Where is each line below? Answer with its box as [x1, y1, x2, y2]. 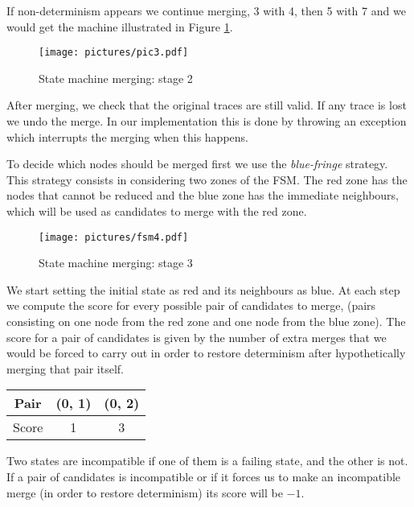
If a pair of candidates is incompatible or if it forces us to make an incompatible [6, 468, 401, 484]
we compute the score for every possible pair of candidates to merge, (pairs [6, 297, 376, 314]
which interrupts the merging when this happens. [6, 128, 248, 145]
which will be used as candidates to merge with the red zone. [6, 203, 307, 219]
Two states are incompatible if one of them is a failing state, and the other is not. [6, 452, 408, 469]
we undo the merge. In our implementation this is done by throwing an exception [6, 113, 407, 130]
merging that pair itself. [6, 360, 125, 377]
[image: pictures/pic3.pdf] [39, 47, 189, 59]
